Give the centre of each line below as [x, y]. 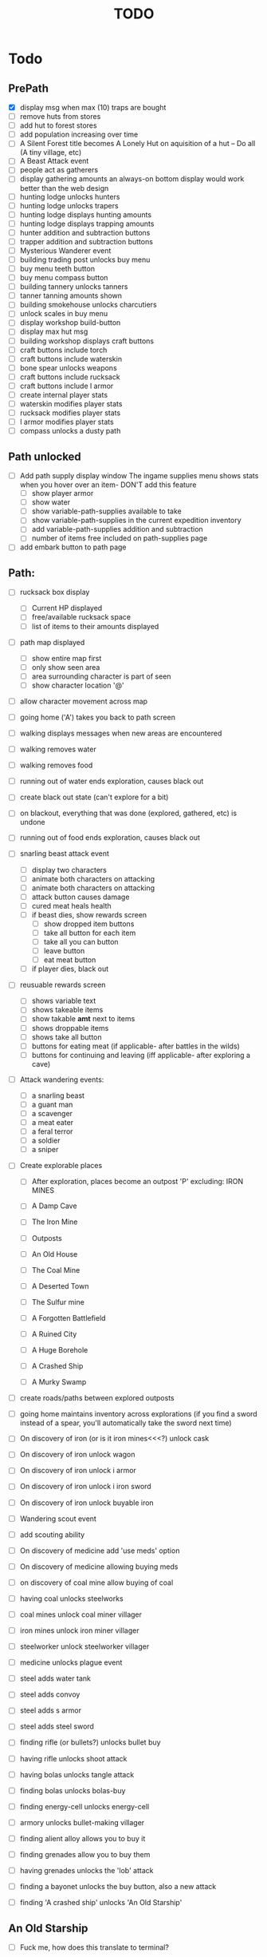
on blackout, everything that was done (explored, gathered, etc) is [128, 813]
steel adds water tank [55, 1678]
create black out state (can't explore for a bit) [94, 797]
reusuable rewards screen [63, 985]
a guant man [52, 1104]
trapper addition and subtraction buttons [86, 241]
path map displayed [52, 642]
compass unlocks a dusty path [70, 431]
